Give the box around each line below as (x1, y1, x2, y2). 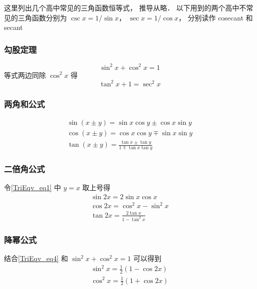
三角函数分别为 (17, 12, 67, 22)
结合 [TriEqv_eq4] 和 (4, 253, 68, 264)
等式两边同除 (4, 69, 46, 80)
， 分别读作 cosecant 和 (178, 12, 253, 22)
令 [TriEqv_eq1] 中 (4, 182, 61, 193)
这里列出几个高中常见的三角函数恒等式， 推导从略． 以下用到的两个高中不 (4, 2, 247, 12)
